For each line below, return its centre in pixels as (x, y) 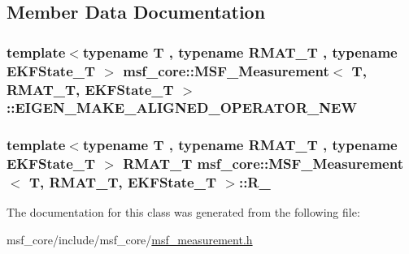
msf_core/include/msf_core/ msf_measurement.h (130, 240)
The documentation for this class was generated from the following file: (183, 212)
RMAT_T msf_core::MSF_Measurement (263, 164)
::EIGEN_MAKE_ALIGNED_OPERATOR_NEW (182, 108)
